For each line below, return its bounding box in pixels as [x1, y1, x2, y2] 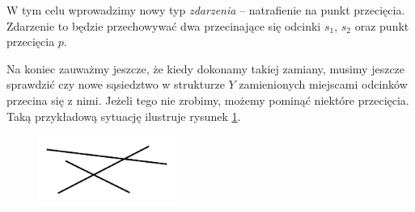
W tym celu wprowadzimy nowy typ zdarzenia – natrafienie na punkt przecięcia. [6, 2, 405, 18]
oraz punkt [354, 17, 409, 34]
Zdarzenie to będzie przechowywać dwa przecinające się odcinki [6, 17, 321, 34]
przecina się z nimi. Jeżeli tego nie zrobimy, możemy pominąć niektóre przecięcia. [6, 91, 409, 108]
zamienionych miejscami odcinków [239, 76, 408, 93]
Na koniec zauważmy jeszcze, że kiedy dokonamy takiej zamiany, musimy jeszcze [6, 60, 405, 77]
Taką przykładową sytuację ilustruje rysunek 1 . [6, 107, 241, 124]
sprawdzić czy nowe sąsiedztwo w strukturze [6, 76, 225, 93]
